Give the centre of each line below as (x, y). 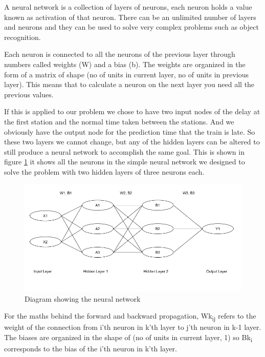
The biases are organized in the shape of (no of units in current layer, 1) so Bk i (128, 338)
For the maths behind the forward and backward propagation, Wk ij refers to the (130, 316)
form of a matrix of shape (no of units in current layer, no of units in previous (127, 74)
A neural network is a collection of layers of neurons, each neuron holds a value (128, 7)
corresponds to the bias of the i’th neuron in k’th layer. (91, 348)
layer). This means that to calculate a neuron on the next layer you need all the (129, 84)
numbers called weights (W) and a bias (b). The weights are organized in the (125, 64)
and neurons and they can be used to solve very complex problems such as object (131, 27)
